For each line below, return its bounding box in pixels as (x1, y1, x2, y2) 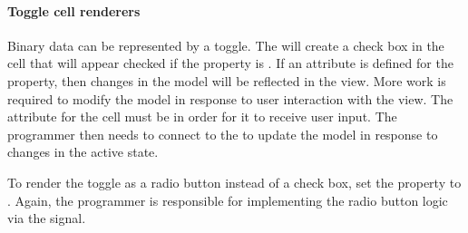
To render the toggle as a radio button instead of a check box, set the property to (7, 172, 462, 191)
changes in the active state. (7, 142, 159, 161)
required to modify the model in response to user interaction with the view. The (7, 89, 453, 108)
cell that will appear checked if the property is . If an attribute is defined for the (7, 53, 453, 73)
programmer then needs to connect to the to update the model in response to (7, 124, 438, 143)
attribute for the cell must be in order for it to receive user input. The (7, 107, 397, 126)
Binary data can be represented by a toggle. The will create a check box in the (7, 35, 444, 54)
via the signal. (7, 209, 86, 228)
